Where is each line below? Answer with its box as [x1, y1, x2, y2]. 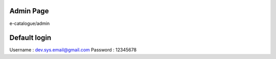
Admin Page [9, 7, 49, 15]
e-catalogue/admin [9, 20, 50, 26]
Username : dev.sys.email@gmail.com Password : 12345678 [9, 47, 137, 53]
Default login [9, 34, 52, 42]
